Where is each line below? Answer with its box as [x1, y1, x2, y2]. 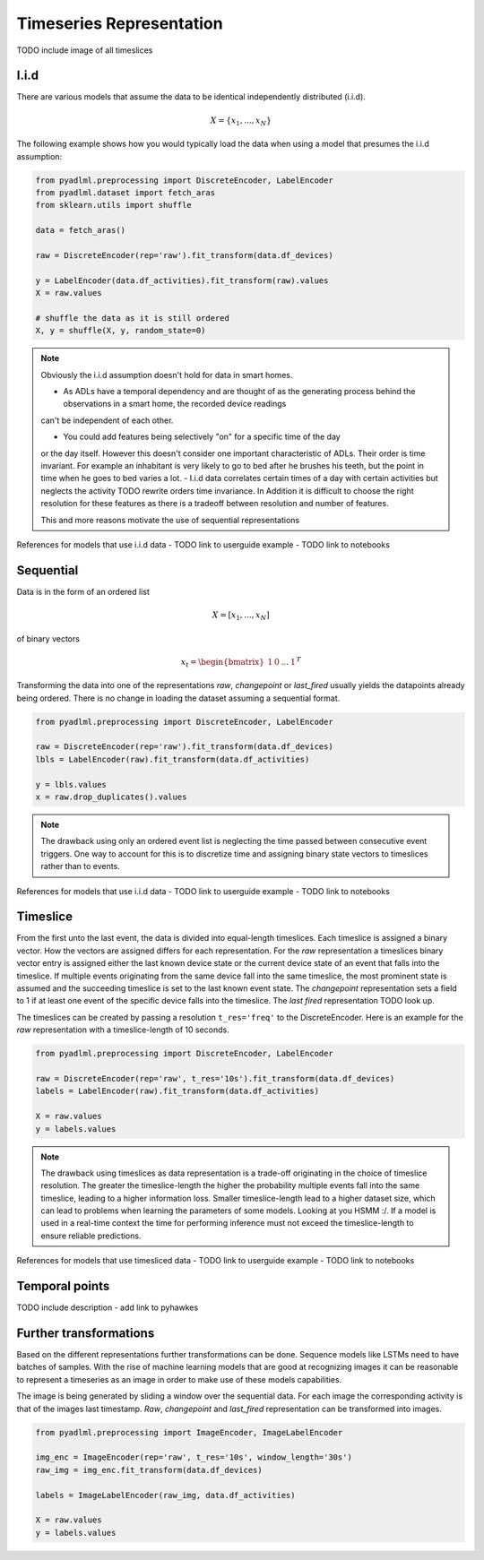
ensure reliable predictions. [40, 1230, 142, 1241]
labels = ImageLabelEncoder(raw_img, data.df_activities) [35, 1490, 296, 1500]
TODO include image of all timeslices [16, 45, 153, 56]
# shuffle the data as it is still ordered [35, 313, 230, 323]
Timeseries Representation [16, 13, 223, 33]
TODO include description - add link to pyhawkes [16, 1302, 199, 1313]
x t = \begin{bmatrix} [180, 657, 264, 669]
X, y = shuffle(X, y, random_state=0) [35, 325, 206, 336]
